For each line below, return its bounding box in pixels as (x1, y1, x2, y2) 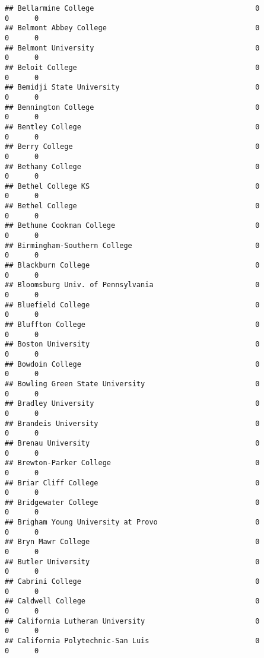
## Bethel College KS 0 (5, 182, 260, 190)
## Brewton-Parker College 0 (5, 459, 260, 468)
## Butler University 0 (5, 557, 260, 566)
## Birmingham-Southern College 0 (5, 241, 260, 250)
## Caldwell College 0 (5, 597, 260, 606)
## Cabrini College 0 (5, 577, 260, 586)
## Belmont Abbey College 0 (5, 24, 260, 33)
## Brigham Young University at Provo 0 (5, 518, 260, 527)
